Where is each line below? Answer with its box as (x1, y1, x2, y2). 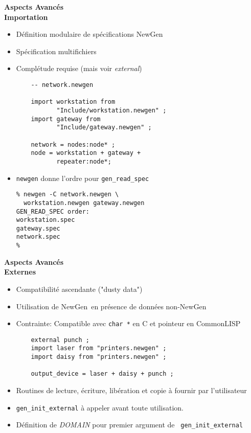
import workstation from (31, 98, 116, 106)
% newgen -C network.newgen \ (16, 191, 119, 198)
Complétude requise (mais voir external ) (16, 63, 142, 74)
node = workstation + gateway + (31, 149, 141, 157)
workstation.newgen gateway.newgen (24, 199, 145, 207)
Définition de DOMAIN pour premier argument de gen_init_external (16, 419, 243, 430)
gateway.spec (16, 224, 60, 232)
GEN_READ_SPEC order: (16, 208, 89, 215)
